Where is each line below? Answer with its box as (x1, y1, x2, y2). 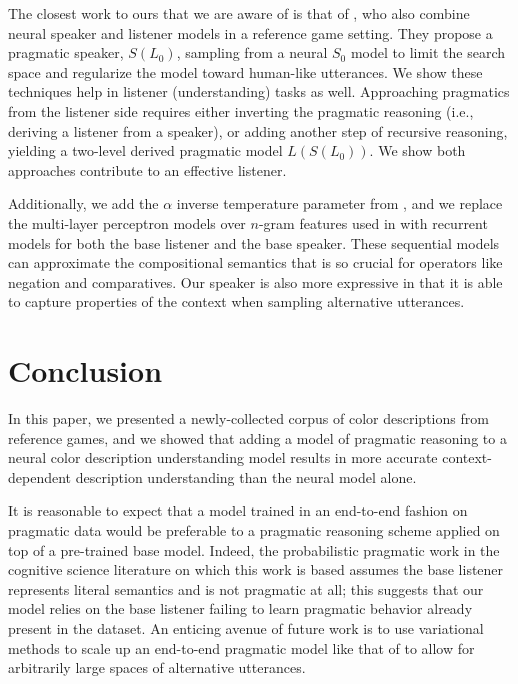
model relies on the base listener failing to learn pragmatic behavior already (8, 598, 473, 619)
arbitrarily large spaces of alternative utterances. (8, 657, 306, 678)
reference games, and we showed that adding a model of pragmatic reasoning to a (8, 427, 507, 448)
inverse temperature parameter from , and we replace (176, 193, 503, 214)
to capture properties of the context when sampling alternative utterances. (8, 291, 465, 312)
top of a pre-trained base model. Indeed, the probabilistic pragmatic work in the (8, 539, 500, 560)
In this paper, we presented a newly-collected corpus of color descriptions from (8, 408, 489, 429)
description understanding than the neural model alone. (75, 466, 417, 487)
